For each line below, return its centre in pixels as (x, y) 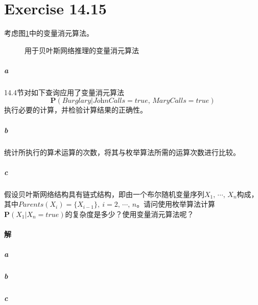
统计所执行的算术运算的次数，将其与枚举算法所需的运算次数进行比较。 (122, 152)
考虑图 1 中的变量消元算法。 (49, 33)
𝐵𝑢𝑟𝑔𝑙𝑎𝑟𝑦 (77, 101)
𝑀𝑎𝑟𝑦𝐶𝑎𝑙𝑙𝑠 (169, 101)
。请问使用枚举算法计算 (176, 204)
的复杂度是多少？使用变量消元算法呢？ (130, 214)
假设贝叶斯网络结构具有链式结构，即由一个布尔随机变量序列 (104, 194)
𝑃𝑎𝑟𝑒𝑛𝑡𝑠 (31, 205)
